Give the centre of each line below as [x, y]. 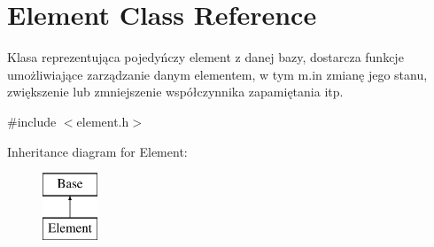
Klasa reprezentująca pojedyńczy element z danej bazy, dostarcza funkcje [205, 57]
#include [32, 121]
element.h [103, 121]
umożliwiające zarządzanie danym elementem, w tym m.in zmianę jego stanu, [217, 74]
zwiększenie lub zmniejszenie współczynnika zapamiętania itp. [175, 92]
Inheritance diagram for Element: [97, 151]
